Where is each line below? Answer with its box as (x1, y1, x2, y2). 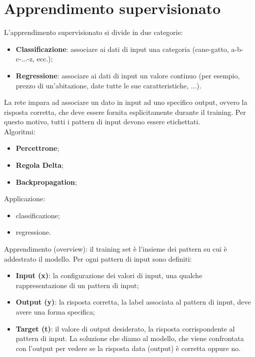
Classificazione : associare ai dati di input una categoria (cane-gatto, (15, 43, 229, 54)
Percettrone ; (15, 143, 59, 153)
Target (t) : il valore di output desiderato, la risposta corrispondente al (15, 323, 235, 334)
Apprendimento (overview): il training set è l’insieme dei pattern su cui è (4, 244, 227, 254)
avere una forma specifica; (15, 307, 95, 317)
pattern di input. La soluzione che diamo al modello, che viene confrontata (15, 333, 244, 344)
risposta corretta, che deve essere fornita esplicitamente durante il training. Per (4, 106, 246, 117)
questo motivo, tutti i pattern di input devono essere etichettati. (4, 116, 201, 127)
